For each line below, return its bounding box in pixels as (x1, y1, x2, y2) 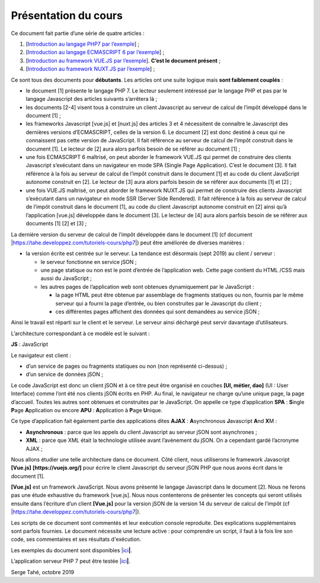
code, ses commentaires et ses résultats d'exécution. (11, 536, 142, 543)
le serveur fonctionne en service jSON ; (40, 258, 137, 265)
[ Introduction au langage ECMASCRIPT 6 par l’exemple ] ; (25, 49, 165, 56)
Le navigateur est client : (11, 352, 71, 359)
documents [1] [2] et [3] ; (25, 220, 87, 227)
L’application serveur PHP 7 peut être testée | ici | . (11, 557, 130, 565)
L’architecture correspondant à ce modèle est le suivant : (11, 330, 151, 337)
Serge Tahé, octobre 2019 (11, 568, 74, 575)
